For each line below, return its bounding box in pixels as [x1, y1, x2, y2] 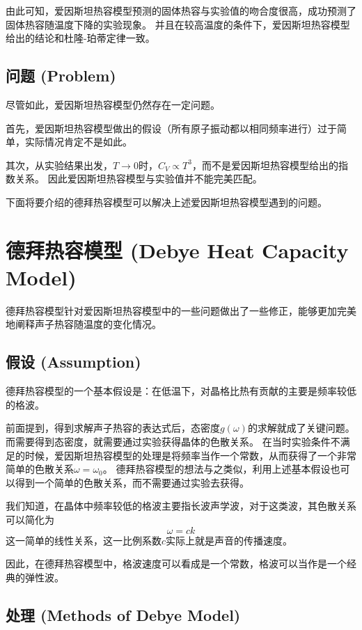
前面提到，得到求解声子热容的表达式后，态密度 [6, 420, 220, 435]
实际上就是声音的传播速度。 [166, 533, 293, 547]
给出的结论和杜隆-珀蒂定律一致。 [6, 31, 155, 45]
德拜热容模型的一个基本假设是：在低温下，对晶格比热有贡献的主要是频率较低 [6, 384, 356, 398]
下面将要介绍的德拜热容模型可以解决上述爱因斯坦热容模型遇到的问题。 [6, 194, 327, 209]
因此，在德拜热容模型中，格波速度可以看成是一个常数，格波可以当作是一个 [6, 556, 347, 571]
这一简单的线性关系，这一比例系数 [6, 533, 162, 547]
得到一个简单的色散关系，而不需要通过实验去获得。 [15, 475, 249, 489]
